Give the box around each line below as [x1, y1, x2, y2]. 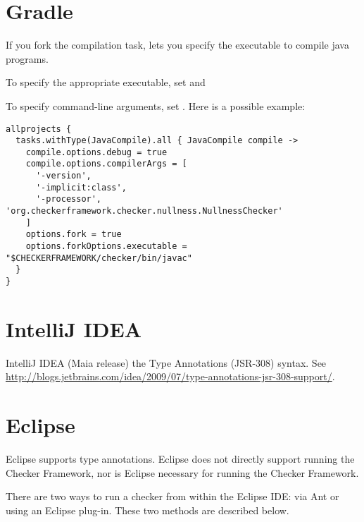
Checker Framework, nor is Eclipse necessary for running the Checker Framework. [6, 465, 359, 480]
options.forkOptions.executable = [25, 241, 187, 252]
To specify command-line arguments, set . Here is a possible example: [6, 98, 306, 113]
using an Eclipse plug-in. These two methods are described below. [6, 502, 289, 517]
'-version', [35, 171, 92, 181]
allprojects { [6, 123, 72, 134]
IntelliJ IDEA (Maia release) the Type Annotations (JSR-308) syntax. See [6, 355, 327, 370]
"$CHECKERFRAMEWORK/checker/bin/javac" [6, 253, 192, 263]
